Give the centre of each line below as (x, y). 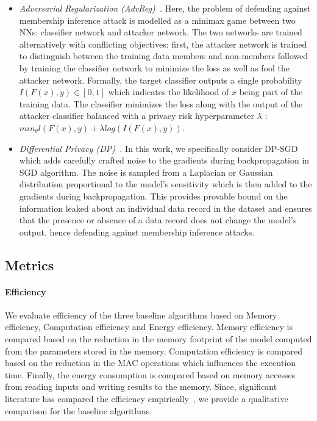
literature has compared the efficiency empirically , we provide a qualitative (147, 399)
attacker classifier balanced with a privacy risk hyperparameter (137, 116)
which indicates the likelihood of (169, 92)
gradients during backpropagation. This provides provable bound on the (153, 196)
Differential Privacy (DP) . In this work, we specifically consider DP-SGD (158, 148)
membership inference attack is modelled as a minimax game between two (157, 20)
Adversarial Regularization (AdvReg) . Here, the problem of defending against (165, 8)
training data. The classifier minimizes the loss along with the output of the (161, 103)
